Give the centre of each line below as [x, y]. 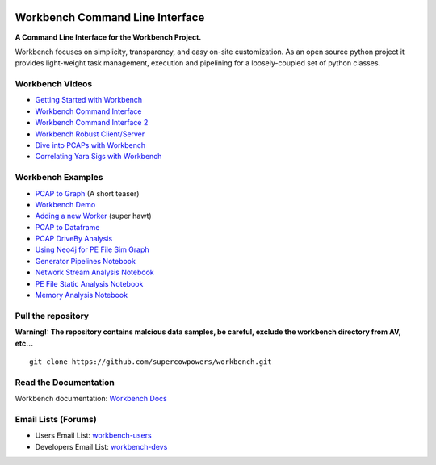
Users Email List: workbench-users [94, 435]
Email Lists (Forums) [56, 419]
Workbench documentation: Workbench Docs [91, 399]
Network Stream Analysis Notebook [94, 272]
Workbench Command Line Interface [110, 17]
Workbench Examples [59, 178]
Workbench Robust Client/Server [90, 134]
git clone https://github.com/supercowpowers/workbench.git [151, 362]
